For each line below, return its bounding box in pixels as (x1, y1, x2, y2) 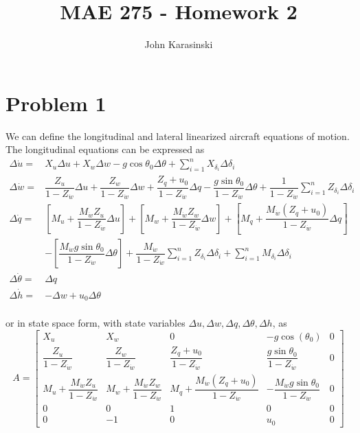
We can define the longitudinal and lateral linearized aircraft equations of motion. (5, 128, 350, 143)
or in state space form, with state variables (5, 316, 185, 330)
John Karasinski (144, 37, 213, 51)
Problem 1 (5, 89, 106, 117)
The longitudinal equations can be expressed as (5, 142, 205, 156)
